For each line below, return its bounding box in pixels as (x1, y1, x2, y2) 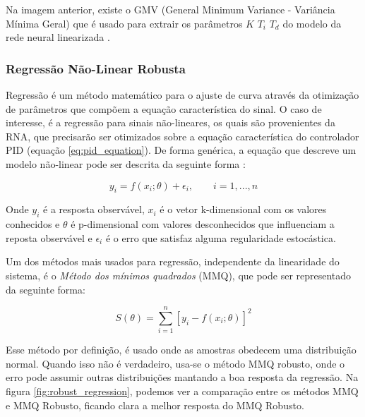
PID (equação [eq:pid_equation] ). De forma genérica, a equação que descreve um (6, 143, 357, 157)
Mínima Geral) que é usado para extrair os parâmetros (6, 16, 243, 30)
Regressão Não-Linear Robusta (6, 59, 186, 77)
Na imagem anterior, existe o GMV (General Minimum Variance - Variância (6, 2, 335, 16)
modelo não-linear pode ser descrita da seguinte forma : (6, 156, 246, 171)
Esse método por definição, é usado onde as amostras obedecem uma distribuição (6, 342, 357, 357)
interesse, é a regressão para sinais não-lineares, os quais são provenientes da (6, 115, 335, 130)
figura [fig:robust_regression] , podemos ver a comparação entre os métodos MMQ (6, 384, 359, 399)
